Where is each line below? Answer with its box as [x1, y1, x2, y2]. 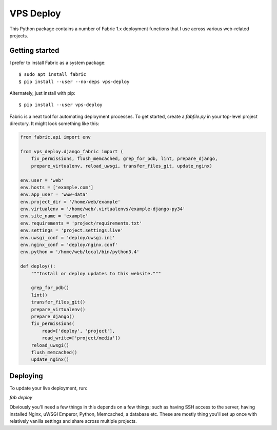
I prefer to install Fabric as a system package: [9, 59, 106, 66]
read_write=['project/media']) [42, 335, 121, 341]
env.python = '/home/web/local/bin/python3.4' [20, 249, 140, 255]
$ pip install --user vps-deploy [18, 102, 103, 108]
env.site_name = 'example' [20, 213, 88, 219]
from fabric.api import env [20, 134, 91, 140]
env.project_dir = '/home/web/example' [20, 199, 121, 204]
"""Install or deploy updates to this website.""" [31, 271, 161, 276]
